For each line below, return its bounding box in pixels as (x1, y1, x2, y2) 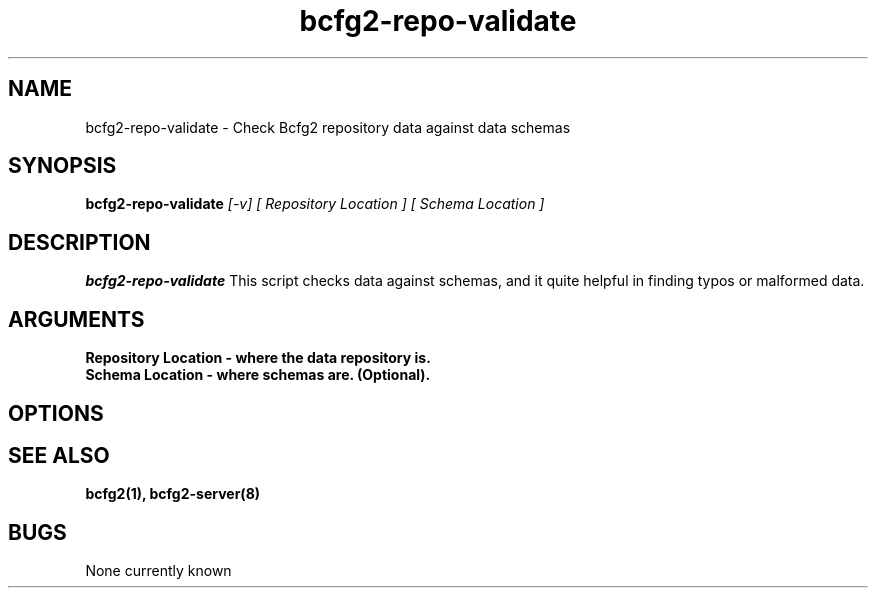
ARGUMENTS (8, 306, 145, 332)
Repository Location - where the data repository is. (85, 349, 431, 367)
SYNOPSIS (8, 153, 117, 179)
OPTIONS (8, 400, 104, 426)
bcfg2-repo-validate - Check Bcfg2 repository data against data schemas (85, 118, 571, 136)
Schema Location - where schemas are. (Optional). (85, 366, 431, 384)
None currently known (85, 562, 232, 580)
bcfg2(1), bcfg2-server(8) (85, 485, 261, 503)
